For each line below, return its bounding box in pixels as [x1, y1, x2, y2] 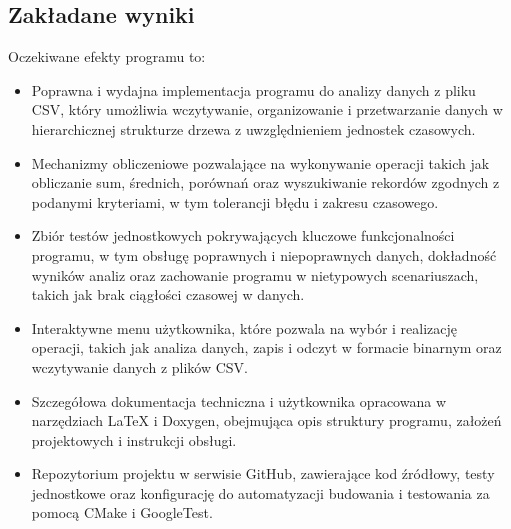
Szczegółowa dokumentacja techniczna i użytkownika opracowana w [31, 390, 446, 411]
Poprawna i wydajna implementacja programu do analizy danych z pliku [31, 79, 476, 100]
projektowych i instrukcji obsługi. [31, 429, 237, 450]
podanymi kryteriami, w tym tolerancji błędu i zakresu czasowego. [31, 191, 439, 212]
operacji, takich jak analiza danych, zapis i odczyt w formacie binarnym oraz [31, 337, 502, 358]
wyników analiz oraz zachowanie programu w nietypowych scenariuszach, [31, 264, 479, 285]
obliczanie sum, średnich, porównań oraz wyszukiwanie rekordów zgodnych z [31, 172, 500, 193]
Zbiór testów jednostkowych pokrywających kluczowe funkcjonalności [31, 225, 455, 246]
